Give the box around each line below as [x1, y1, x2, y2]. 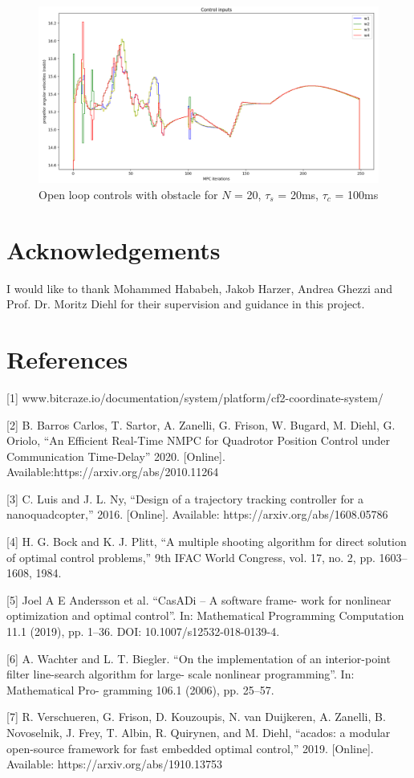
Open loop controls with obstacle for [39, 185, 218, 202]
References [6, 342, 128, 375]
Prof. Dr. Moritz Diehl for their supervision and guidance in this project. [6, 295, 365, 312]
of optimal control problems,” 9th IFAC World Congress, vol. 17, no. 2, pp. [6, 548, 375, 565]
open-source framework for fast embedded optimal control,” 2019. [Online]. [6, 739, 374, 756]
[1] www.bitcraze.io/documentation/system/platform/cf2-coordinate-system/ [6, 389, 384, 405]
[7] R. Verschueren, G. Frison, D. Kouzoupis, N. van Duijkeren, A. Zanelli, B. [6, 708, 386, 725]
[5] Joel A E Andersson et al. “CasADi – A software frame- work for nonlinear [6, 591, 392, 608]
